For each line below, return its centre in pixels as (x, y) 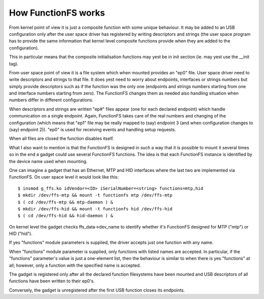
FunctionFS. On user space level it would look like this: (64, 177)
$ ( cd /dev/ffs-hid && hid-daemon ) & (66, 216)
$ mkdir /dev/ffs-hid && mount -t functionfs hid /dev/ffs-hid (95, 209)
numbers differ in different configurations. (51, 100)
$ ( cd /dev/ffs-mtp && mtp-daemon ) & (66, 202)
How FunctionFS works (57, 13)
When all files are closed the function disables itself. (62, 138)
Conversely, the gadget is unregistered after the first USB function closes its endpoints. (97, 290)
